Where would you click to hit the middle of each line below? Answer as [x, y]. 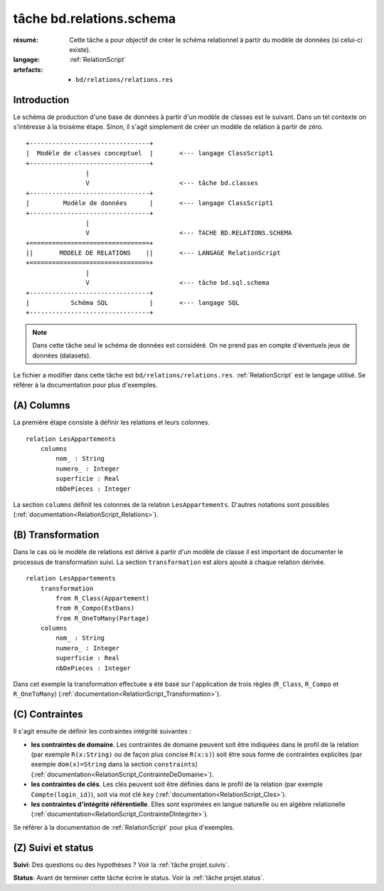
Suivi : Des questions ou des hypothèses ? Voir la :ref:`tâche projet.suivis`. [121, 865]
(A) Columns [42, 406]
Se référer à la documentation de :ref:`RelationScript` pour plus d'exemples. [124, 827]
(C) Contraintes [48, 715]
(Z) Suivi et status [53, 848]
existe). [80, 49]
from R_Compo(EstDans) [95, 608]
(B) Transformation [56, 535]
